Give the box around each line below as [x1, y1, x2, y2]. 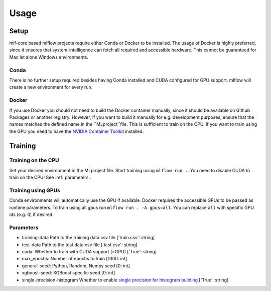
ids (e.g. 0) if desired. [9, 211, 54, 217]
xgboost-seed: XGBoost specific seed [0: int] [22, 270, 115, 276]
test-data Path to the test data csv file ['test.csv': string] [22, 242, 138, 248]
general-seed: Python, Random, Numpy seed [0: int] [22, 262, 130, 269]
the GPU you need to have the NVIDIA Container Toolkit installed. [9, 128, 144, 134]
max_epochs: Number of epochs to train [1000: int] [22, 256, 127, 262]
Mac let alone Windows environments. [9, 54, 89, 60]
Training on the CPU [9, 157, 59, 164]
